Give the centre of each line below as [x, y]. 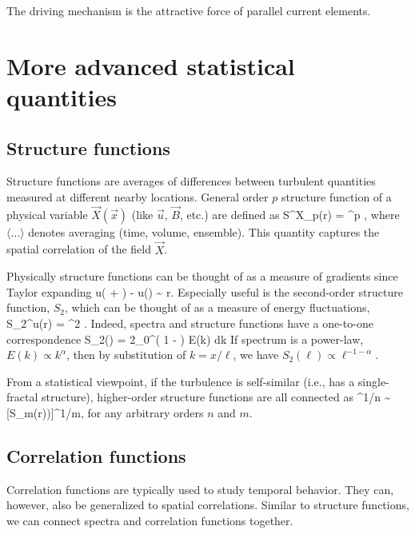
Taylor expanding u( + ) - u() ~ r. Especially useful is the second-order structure [205, 291]
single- [373, 381]
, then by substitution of [126, 355]
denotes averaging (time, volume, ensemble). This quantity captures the [204, 231]
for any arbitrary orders [146, 412]
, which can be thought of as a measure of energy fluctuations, [217, 307]
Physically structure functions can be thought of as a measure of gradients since [202, 276]
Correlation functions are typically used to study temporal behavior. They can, [200, 489]
